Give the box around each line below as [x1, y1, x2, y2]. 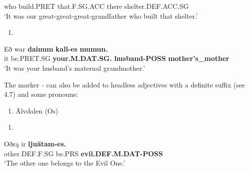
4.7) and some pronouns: [4, 89, 78, 99]
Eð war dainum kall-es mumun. [4, 43, 108, 54]
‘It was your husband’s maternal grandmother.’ [4, 62, 145, 73]
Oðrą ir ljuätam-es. [4, 138, 66, 148]
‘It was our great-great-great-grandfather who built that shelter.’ [4, 10, 198, 21]
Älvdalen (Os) [15, 105, 59, 115]
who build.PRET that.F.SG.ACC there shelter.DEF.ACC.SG [4, 1, 189, 11]
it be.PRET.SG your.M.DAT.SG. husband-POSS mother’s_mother [4, 53, 229, 63]
